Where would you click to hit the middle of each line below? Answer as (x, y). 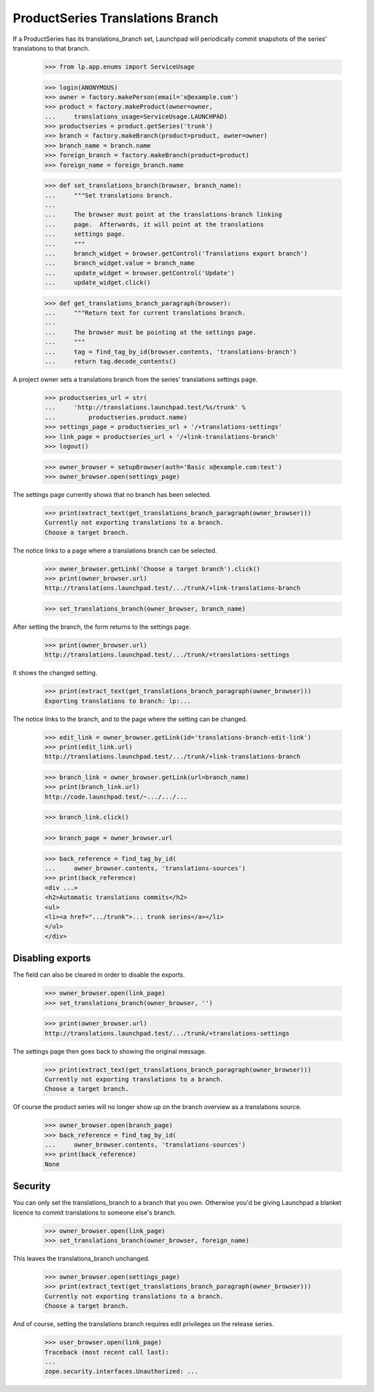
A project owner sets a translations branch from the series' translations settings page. (135, 380)
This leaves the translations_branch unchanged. (81, 1259)
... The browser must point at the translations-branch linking (163, 215)
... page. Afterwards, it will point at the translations (154, 224)
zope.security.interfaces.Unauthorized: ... (122, 1372)
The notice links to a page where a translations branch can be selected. (115, 550)
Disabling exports (52, 958)
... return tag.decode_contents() (110, 362)
